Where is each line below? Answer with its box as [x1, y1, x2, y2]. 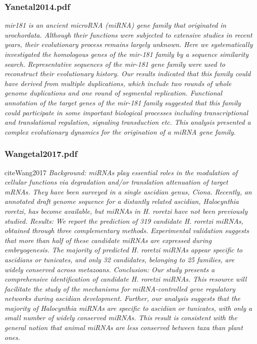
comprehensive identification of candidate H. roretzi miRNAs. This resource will [4, 274, 247, 284]
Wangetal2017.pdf [4, 147, 78, 160]
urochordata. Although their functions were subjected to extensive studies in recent [4, 29, 253, 40]
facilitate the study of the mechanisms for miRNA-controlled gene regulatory [4, 283, 236, 294]
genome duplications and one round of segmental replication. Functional [4, 88, 222, 98]
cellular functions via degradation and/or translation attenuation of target [4, 177, 228, 187]
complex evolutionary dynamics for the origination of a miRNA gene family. [4, 126, 236, 137]
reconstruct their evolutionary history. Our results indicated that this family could [4, 68, 251, 79]
